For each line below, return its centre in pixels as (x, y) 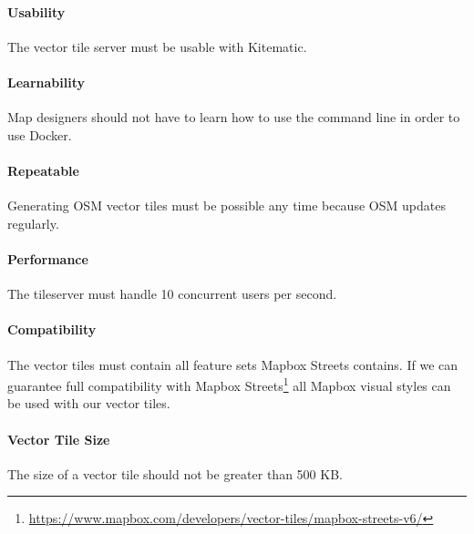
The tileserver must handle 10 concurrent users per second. (172, 294)
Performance (48, 258)
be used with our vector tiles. (89, 403)
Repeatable (43, 170)
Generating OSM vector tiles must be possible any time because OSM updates (227, 205)
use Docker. (40, 134)
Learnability (46, 82)
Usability (36, 11)
